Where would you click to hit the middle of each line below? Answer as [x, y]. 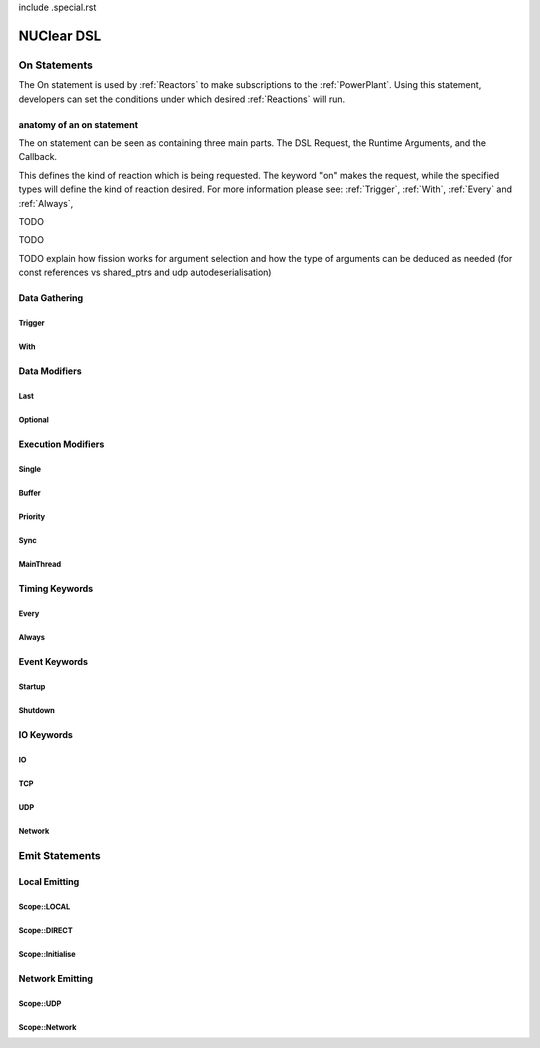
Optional [33, 420]
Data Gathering [51, 298]
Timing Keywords [56, 588]
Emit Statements [59, 855]
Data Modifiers [50, 371]
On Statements [56, 65]
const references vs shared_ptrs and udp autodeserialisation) [145, 272]
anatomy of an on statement [78, 124]
